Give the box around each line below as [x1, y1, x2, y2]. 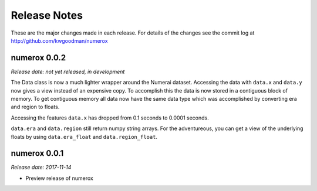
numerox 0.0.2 [11, 53, 66, 63]
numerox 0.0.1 [11, 148, 64, 158]
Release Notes [11, 9, 83, 22]
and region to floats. [11, 103, 60, 111]
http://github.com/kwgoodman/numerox [11, 37, 108, 44]
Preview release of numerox [25, 175, 93, 182]
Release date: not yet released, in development [11, 68, 125, 75]
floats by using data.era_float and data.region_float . [11, 133, 158, 140]
